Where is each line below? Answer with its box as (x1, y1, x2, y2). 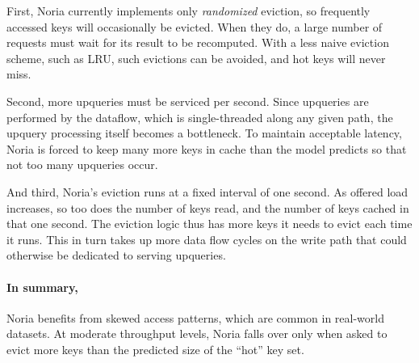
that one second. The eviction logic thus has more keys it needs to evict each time (6, 215, 413, 232)
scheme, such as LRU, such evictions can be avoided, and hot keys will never (6, 49, 386, 66)
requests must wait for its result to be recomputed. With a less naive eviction (6, 34, 389, 51)
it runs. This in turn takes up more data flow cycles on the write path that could (6, 230, 407, 247)
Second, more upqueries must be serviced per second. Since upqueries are (6, 92, 369, 109)
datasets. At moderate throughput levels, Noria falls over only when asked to (6, 325, 388, 342)
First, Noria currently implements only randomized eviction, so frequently (6, 2, 371, 19)
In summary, (6, 278, 78, 295)
